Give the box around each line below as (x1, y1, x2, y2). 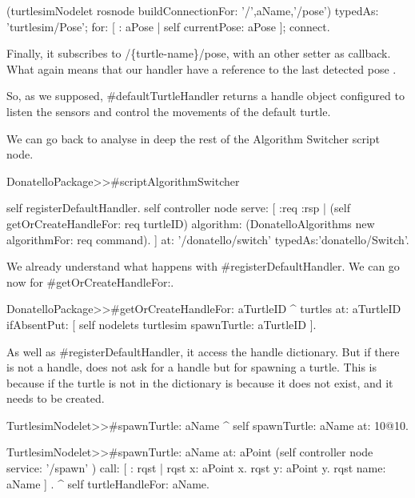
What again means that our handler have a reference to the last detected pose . (6, 60, 397, 77)
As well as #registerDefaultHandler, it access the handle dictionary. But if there (6, 343, 400, 359)
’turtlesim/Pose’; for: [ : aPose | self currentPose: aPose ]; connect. (6, 18, 330, 34)
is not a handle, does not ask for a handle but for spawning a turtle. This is (6, 359, 377, 376)
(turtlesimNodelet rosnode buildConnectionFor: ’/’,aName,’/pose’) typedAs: (6, 2, 379, 18)
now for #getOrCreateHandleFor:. (6, 273, 174, 290)
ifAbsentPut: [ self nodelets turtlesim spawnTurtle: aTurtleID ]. (6, 315, 317, 332)
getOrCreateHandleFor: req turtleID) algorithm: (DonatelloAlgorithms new (6, 215, 375, 231)
